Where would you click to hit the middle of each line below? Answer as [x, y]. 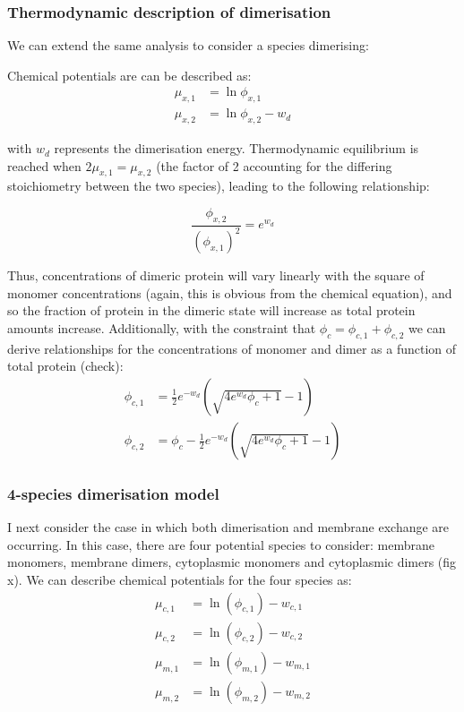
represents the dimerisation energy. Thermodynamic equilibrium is [236, 148]
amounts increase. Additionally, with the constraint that [162, 328]
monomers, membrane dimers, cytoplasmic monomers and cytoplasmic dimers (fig [232, 562]
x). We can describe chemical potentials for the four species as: [180, 580]
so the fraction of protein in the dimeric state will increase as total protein [211, 310]
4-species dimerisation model [113, 493]
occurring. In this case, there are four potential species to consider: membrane [221, 544]
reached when [44, 165]
